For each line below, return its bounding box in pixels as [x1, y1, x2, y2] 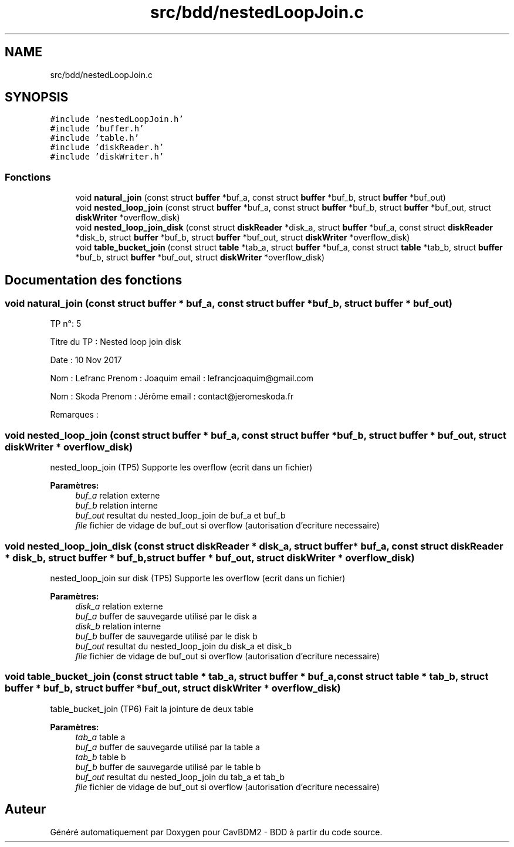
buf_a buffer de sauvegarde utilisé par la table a [75, 741, 260, 752]
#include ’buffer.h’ [50, 124, 144, 134]
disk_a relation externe [75, 601, 163, 611]
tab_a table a [75, 731, 126, 742]
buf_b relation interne [75, 500, 158, 511]
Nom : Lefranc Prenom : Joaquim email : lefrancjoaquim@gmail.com [50, 373, 314, 384]
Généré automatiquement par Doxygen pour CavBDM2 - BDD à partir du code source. [50, 826, 383, 837]
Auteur [5, 802, 46, 817]
